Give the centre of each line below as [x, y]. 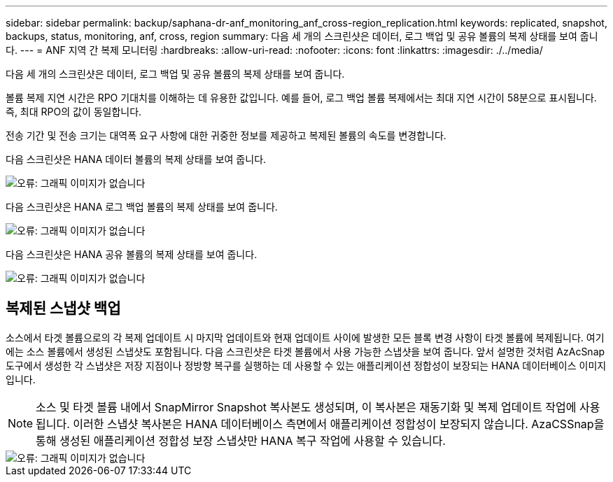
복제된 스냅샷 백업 [63, 309]
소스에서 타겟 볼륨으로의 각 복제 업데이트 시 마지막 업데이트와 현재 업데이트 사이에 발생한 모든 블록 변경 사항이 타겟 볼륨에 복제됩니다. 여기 [305, 337]
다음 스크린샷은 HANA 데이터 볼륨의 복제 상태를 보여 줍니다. [136, 159]
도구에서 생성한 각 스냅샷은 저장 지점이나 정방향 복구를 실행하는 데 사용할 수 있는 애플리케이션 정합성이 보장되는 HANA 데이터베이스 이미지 [306, 365]
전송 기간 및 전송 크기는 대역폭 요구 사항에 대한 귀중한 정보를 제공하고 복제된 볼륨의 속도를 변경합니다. [226, 135]
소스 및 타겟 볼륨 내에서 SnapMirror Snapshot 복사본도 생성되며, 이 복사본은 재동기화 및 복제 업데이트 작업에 [306, 407]
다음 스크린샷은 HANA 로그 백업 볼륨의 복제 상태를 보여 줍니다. [142, 207]
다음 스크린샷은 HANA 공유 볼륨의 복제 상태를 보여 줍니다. [132, 254]
